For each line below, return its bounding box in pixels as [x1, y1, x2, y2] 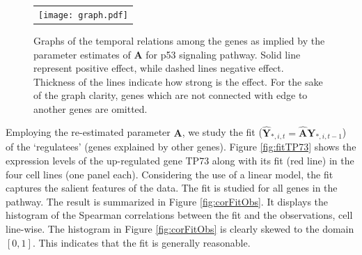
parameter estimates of [33, 47, 131, 61]
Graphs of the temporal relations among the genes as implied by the [33, 33, 325, 47]
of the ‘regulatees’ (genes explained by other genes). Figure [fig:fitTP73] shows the [6, 139, 356, 154]
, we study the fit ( [182, 125, 262, 139]
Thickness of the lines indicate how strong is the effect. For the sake [33, 74, 323, 88]
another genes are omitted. [33, 101, 148, 116]
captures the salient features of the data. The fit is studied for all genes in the [6, 180, 338, 195]
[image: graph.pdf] [38, 10, 128, 20]
